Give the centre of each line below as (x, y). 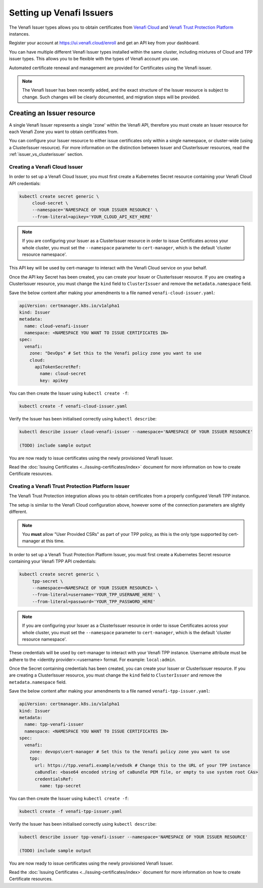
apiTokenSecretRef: (58, 367)
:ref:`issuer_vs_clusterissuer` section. (46, 154)
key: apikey (54, 380)
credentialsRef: (54, 779)
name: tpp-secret (60, 786)
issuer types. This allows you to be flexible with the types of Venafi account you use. (94, 59)
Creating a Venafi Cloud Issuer (46, 167)
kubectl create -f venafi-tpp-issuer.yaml (71, 811)
